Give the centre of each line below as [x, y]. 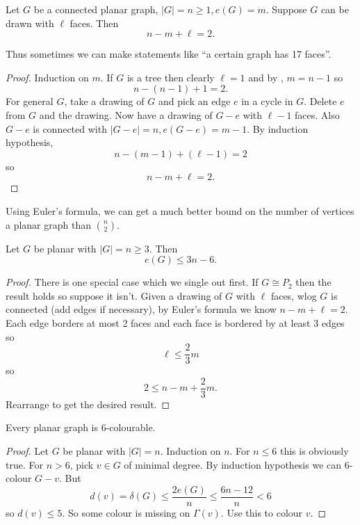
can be [335, 9]
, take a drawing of [104, 101]
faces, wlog [294, 295]
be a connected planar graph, [96, 9]
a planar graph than [49, 224]
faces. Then [94, 23]
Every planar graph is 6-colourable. [81, 427]
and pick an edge [194, 101]
